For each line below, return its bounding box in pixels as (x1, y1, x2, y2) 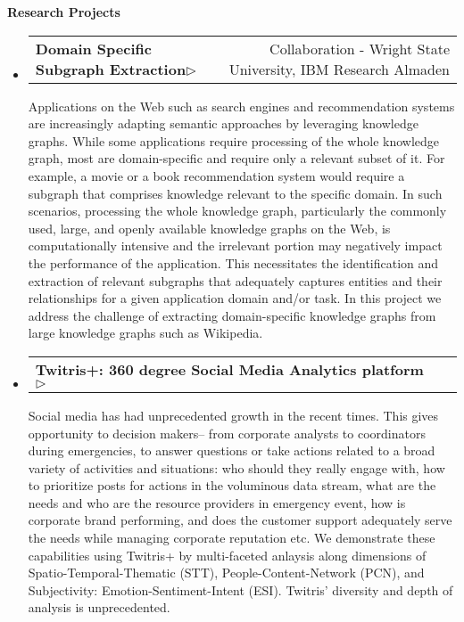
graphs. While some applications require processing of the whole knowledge (28, 131, 440, 150)
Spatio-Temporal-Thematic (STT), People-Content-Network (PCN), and (28, 563, 425, 582)
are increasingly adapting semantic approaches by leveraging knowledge (28, 114, 418, 133)
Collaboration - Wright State (269, 37, 450, 59)
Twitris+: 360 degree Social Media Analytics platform (35, 358, 424, 380)
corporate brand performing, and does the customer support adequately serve (28, 511, 452, 529)
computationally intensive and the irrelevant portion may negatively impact (28, 236, 443, 255)
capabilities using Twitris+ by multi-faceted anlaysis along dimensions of (28, 545, 427, 564)
